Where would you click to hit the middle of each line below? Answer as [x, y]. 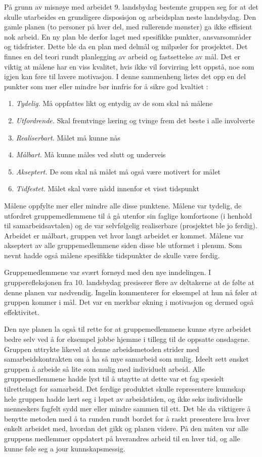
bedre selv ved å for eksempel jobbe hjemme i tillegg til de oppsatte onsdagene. [127, 339]
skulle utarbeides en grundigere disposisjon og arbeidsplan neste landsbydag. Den [130, 16]
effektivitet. [22, 312]
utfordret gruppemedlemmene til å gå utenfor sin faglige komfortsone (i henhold [128, 215]
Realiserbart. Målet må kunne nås [68, 137]
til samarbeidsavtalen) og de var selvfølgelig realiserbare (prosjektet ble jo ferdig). [131, 225]
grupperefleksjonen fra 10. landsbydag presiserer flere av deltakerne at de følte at [129, 282]
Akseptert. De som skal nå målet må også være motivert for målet [118, 171]
